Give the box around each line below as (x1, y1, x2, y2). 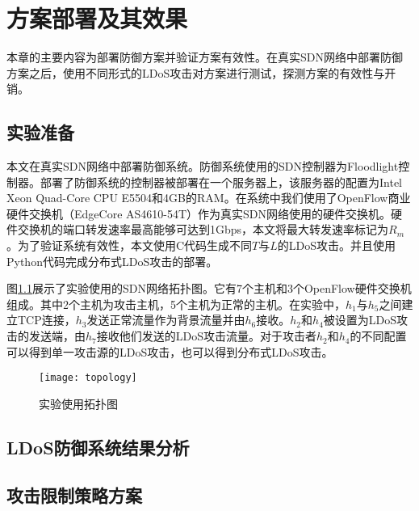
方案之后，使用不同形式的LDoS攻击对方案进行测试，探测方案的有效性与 (6, 64, 385, 81)
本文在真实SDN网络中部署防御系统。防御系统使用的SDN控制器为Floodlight (6, 158, 399, 175)
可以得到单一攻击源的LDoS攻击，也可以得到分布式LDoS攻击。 (6, 343, 333, 360)
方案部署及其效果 (6, 2, 188, 35)
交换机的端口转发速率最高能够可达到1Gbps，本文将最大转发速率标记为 (17, 221, 389, 238)
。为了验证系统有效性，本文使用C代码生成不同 (6, 237, 253, 254)
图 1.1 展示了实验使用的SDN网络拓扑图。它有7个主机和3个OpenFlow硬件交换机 (6, 280, 412, 297)
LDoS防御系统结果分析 (6, 434, 190, 459)
